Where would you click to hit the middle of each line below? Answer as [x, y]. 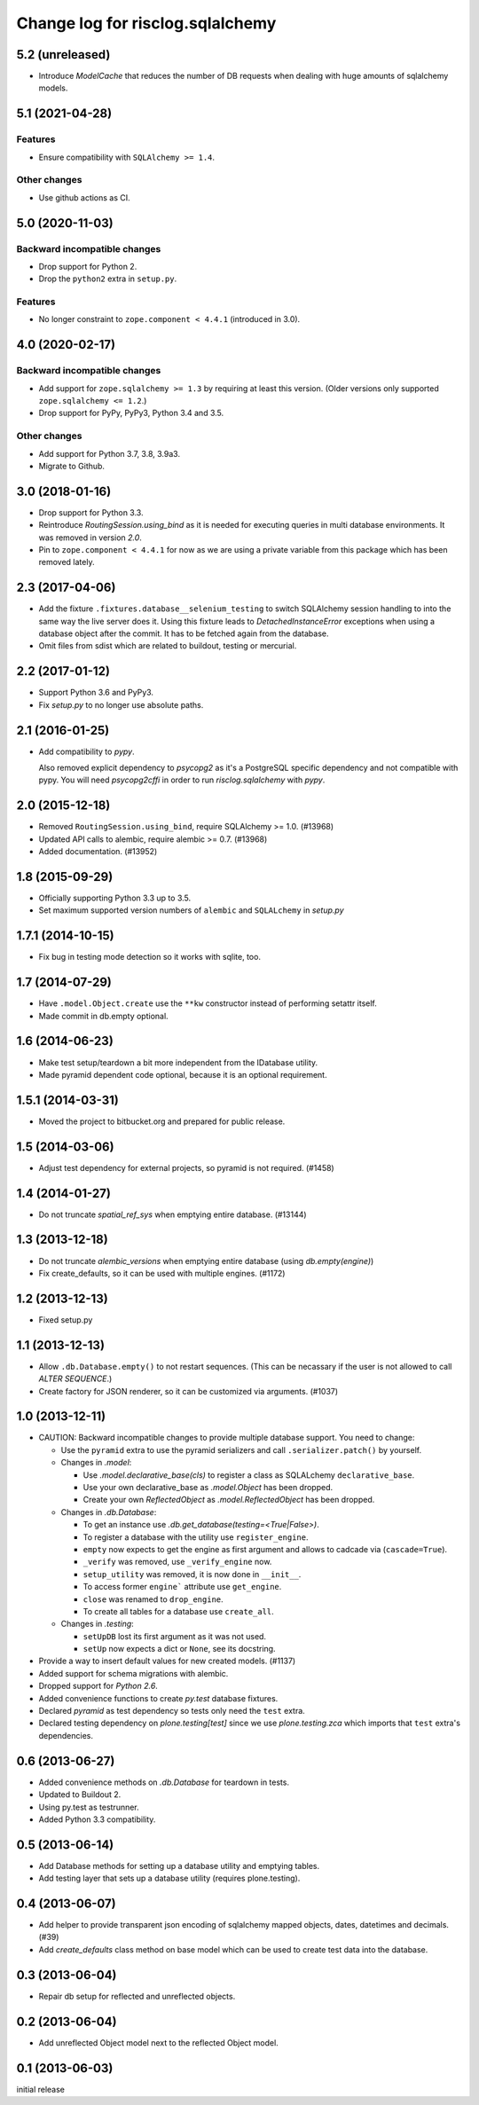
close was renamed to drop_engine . [153, 1599]
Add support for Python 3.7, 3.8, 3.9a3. [110, 453]
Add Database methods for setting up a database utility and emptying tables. [179, 1865]
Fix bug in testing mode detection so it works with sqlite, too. [150, 957]
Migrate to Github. [72, 466]
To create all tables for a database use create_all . [178, 1611]
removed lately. [67, 562]
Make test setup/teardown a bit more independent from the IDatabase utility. [178, 1062]
